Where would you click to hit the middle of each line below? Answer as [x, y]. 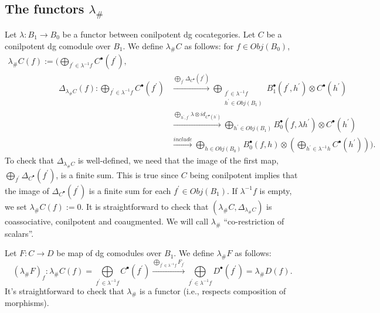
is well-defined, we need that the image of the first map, [178, 160]
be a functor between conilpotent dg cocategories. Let [159, 34]
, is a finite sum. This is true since [117, 174]
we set [16, 206]
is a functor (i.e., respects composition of [213, 290]
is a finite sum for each [130, 190]
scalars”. [19, 233]
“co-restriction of [254, 221]
